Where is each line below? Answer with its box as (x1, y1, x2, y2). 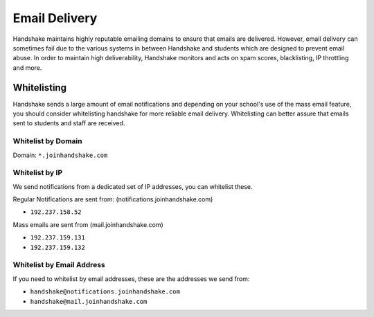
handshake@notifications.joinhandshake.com (30, 288, 180, 296)
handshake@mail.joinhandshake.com (30, 298, 148, 305)
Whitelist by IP (12, 168, 62, 178)
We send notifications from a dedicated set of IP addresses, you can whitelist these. (12, 182, 253, 190)
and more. (12, 63, 42, 72)
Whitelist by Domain (12, 136, 82, 146)
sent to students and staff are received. (12, 119, 125, 127)
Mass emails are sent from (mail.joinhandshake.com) (12, 220, 164, 228)
